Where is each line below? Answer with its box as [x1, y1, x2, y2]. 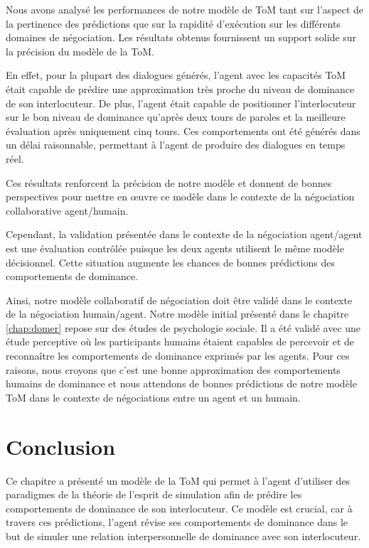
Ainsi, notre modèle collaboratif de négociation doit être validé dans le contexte [6, 292, 353, 307]
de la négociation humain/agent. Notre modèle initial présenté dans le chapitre [6, 306, 349, 321]
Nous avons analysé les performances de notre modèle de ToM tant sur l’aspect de [6, 2, 364, 16]
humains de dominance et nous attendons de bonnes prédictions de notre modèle [6, 376, 357, 391]
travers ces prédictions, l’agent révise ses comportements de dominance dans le [6, 515, 348, 530]
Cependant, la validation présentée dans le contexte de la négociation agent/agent [6, 227, 363, 242]
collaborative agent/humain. [6, 203, 129, 217]
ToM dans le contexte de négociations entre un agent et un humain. [6, 389, 301, 404]
